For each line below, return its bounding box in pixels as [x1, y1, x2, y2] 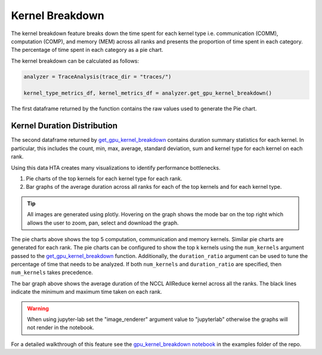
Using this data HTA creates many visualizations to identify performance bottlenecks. [11, 164, 221, 171]
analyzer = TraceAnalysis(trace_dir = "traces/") [23, 73, 172, 80]
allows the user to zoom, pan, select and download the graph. [27, 219, 179, 226]
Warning [27, 304, 49, 312]
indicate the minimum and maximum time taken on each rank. [11, 288, 162, 295]
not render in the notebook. [27, 324, 95, 331]
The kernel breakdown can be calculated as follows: [11, 57, 140, 64]
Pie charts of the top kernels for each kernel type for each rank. [26, 175, 182, 182]
